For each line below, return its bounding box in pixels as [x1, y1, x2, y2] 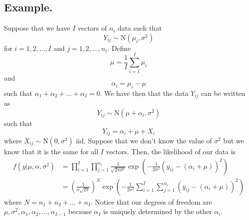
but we [223, 135, 244, 145]
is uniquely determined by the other [103, 206, 212, 217]
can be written [201, 88, 246, 98]
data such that [117, 23, 162, 33]
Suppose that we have [4, 23, 70, 33]
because [68, 206, 92, 217]
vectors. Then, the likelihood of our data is [105, 146, 236, 156]
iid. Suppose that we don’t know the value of [76, 135, 212, 145]
